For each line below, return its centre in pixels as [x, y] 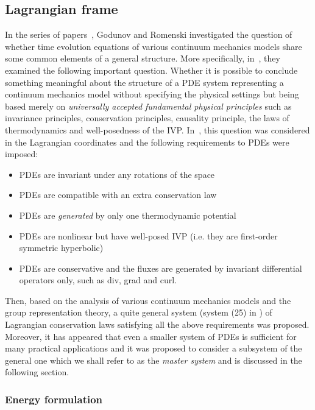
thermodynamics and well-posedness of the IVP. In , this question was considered [157, 129]
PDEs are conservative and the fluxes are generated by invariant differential [161, 268]
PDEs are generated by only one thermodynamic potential [128, 215]
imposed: [22, 154]
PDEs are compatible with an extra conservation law [118, 195]
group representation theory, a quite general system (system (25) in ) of [139, 312]
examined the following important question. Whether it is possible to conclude [151, 70]
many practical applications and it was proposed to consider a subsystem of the [154, 348]
